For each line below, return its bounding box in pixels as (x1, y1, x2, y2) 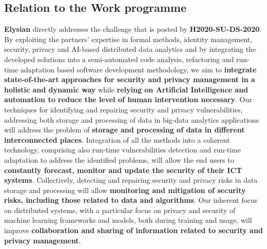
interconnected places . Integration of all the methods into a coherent (4, 134, 230, 145)
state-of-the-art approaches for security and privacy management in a (4, 74, 255, 85)
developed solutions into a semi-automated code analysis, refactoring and (4, 53, 234, 64)
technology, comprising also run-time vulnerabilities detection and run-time (4, 144, 241, 155)
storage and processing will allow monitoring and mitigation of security (4, 184, 246, 195)
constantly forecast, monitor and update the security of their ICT (4, 164, 242, 175)
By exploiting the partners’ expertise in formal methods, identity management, (4, 33, 253, 44)
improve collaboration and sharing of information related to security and (4, 225, 263, 236)
